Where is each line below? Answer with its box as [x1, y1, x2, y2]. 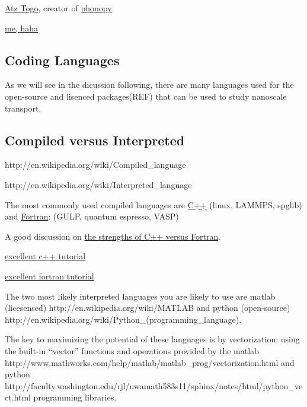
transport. [5, 101, 41, 114]
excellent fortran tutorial [5, 269, 94, 282]
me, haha [5, 21, 38, 34]
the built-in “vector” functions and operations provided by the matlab [5, 344, 259, 357]
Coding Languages [5, 50, 120, 69]
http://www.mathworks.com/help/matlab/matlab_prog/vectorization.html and [5, 356, 295, 368]
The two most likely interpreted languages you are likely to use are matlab [5, 290, 276, 302]
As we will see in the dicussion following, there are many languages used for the [5, 78, 294, 91]
